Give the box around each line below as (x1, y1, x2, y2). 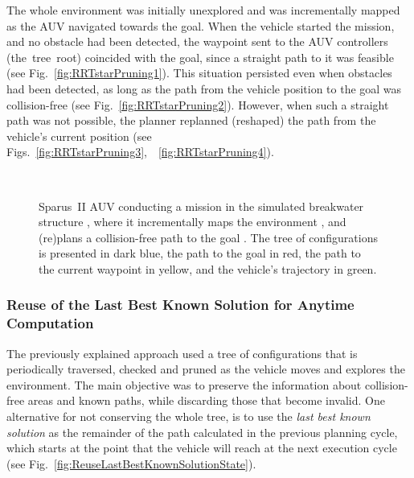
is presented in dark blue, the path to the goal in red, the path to (39, 245, 361, 262)
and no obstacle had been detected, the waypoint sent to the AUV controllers (6, 33, 388, 50)
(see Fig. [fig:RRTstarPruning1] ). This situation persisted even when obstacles (6, 64, 392, 81)
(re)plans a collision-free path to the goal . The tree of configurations (39, 229, 378, 245)
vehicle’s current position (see (6, 127, 152, 144)
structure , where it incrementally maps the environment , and (39, 213, 346, 230)
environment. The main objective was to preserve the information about (6, 376, 362, 393)
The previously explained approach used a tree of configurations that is (6, 344, 358, 361)
